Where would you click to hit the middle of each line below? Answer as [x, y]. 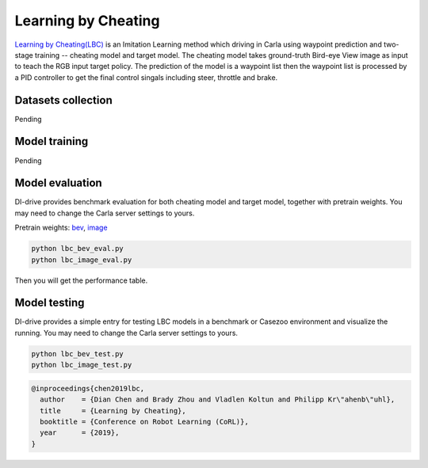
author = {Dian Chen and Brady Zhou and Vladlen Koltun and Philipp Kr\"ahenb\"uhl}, [218, 400]
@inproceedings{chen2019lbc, [88, 388]
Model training [52, 141]
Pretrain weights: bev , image [61, 228]
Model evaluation [58, 183]
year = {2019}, [80, 433]
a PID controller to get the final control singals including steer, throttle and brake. [146, 77]
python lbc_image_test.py [82, 365]
